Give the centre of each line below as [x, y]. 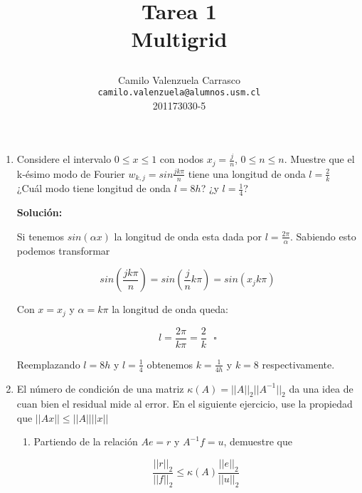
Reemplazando [48, 364]
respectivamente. [298, 364]
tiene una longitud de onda [247, 173]
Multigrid [179, 39]
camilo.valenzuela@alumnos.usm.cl [179, 93]
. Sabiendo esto [323, 236]
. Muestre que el [319, 159]
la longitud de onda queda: [170, 309]
